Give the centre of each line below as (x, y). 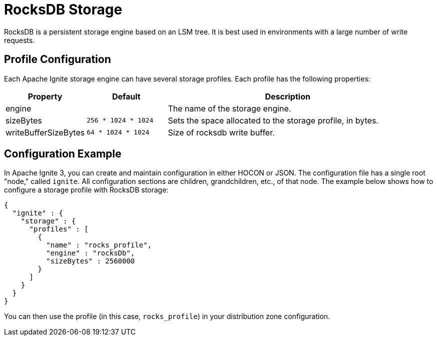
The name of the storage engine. (230, 108)
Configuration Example (63, 154)
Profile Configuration (58, 59)
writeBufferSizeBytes (45, 132)
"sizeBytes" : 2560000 (91, 261)
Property (45, 96)
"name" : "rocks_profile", (99, 245)
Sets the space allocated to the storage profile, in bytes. (273, 120)
